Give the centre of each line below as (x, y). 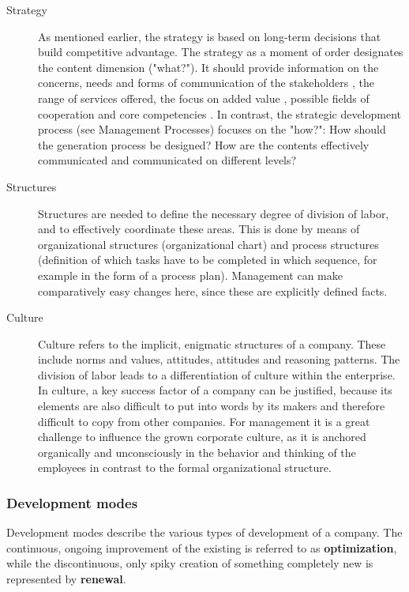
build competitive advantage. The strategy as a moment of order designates (221, 52)
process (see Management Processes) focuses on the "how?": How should (212, 129)
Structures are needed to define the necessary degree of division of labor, (214, 213)
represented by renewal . (66, 579)
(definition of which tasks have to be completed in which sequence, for (208, 260)
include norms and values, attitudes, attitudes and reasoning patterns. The (219, 359)
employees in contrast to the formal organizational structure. (185, 468)
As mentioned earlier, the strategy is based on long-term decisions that (210, 36)
